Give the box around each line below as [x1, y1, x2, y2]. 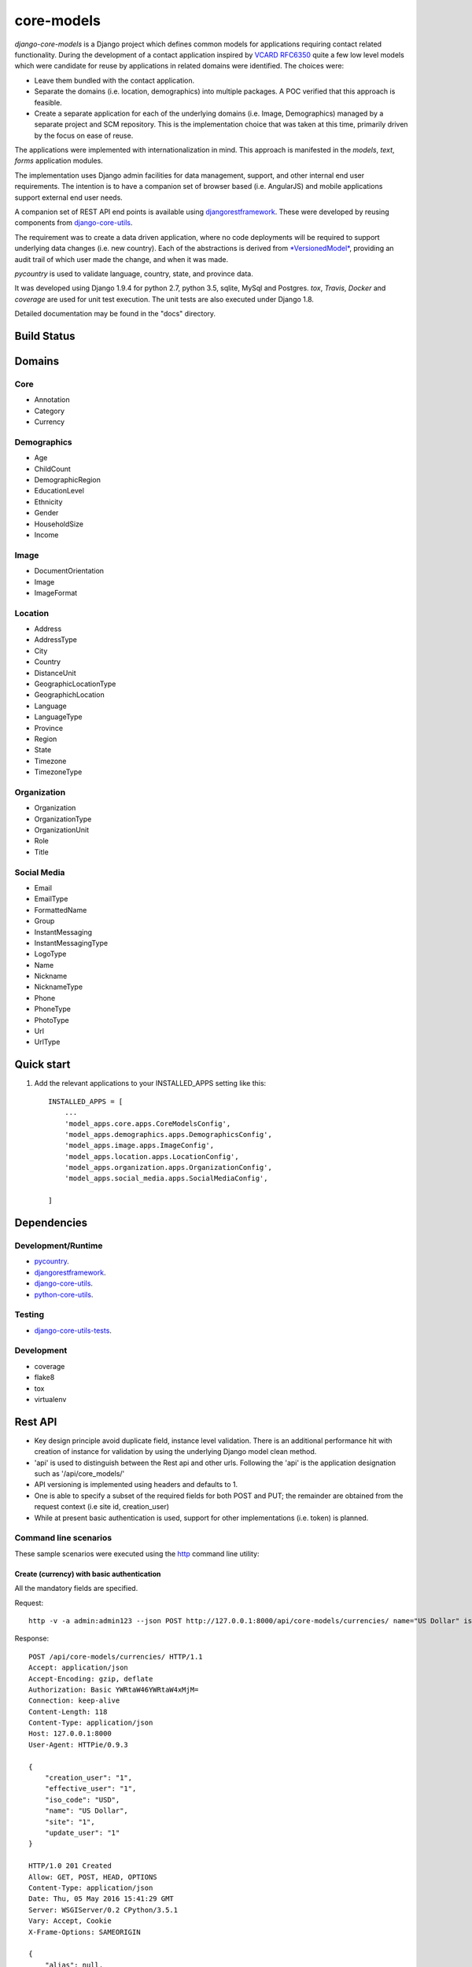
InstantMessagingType [34, 938, 109, 947]
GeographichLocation [34, 690, 105, 699]
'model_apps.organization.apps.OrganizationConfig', [64, 1163, 273, 1172]
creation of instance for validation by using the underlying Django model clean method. [34, 1447, 317, 1456]
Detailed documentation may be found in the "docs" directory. [14, 309, 216, 319]
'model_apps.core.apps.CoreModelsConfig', [64, 1119, 231, 1128]
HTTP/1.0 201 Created [28, 1862, 112, 1870]
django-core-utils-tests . [34, 1326, 112, 1335]
